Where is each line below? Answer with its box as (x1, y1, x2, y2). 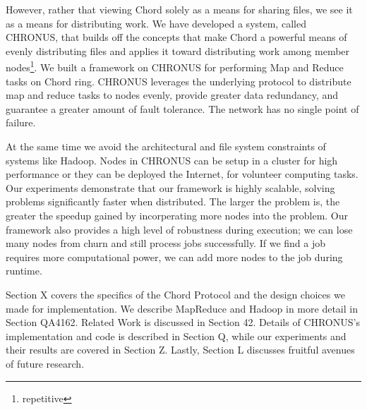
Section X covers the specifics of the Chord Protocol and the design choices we (6, 287, 345, 301)
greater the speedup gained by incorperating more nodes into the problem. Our (6, 207, 349, 222)
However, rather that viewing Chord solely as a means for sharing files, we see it (6, 2, 353, 16)
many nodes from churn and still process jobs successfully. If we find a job (6, 236, 326, 251)
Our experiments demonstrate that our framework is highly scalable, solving (6, 180, 335, 195)
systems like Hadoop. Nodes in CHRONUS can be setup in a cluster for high (6, 152, 338, 167)
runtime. (6, 263, 42, 278)
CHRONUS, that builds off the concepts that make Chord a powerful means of (6, 30, 347, 44)
